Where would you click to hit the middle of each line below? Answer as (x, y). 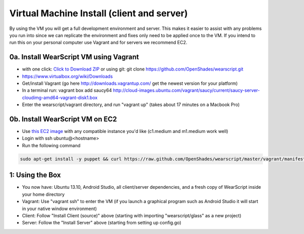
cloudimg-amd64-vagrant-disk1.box (60, 97)
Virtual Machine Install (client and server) (99, 13)
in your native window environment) (60, 209)
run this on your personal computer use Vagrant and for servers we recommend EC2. (98, 43)
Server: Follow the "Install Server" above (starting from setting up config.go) (102, 223)
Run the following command (51, 145)
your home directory (43, 194)
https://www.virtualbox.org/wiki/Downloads (67, 76)
